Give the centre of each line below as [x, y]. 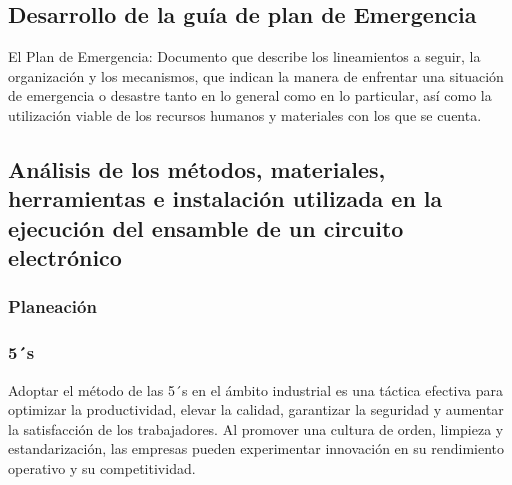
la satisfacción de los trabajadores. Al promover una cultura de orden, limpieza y [256, 428]
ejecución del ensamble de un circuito [206, 227]
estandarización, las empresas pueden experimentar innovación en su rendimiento [256, 448]
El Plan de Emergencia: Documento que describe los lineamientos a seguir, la [244, 56]
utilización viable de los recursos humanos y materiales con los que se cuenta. [245, 114]
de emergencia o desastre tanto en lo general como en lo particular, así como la [250, 95]
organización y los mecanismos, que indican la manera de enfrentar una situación [256, 75]
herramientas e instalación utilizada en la [225, 198]
